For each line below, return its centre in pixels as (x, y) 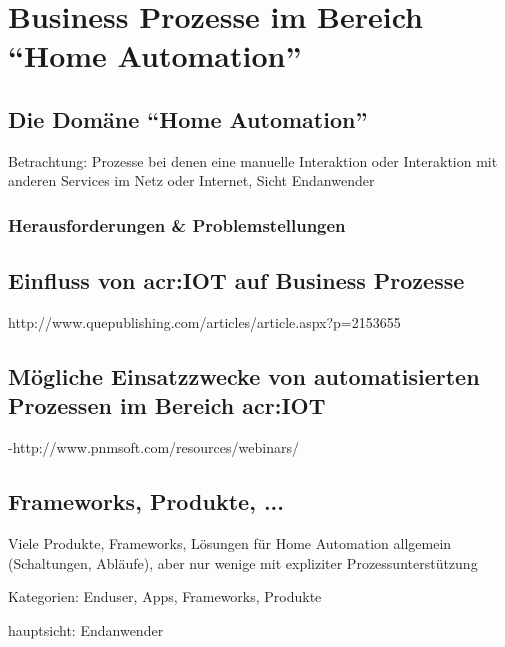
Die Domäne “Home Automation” (188, 118)
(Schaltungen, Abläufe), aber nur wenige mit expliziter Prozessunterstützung (243, 562)
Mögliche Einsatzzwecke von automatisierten (244, 375)
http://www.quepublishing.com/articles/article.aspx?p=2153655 (204, 322)
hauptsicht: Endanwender (86, 629)
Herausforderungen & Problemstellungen (177, 224)
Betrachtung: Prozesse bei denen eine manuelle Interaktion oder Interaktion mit (253, 160)
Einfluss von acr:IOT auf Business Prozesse (236, 280)
